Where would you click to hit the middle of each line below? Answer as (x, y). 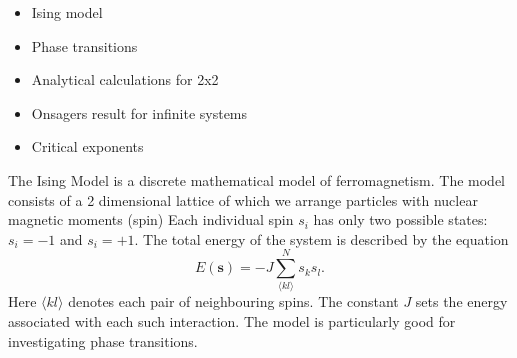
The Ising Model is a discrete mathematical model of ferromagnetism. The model (256, 179)
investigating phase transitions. (103, 340)
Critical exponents (87, 146)
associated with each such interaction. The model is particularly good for (232, 321)
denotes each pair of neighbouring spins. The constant (233, 301)
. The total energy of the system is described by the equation (321, 238)
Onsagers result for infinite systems (139, 112)
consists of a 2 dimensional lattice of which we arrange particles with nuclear (243, 199)
